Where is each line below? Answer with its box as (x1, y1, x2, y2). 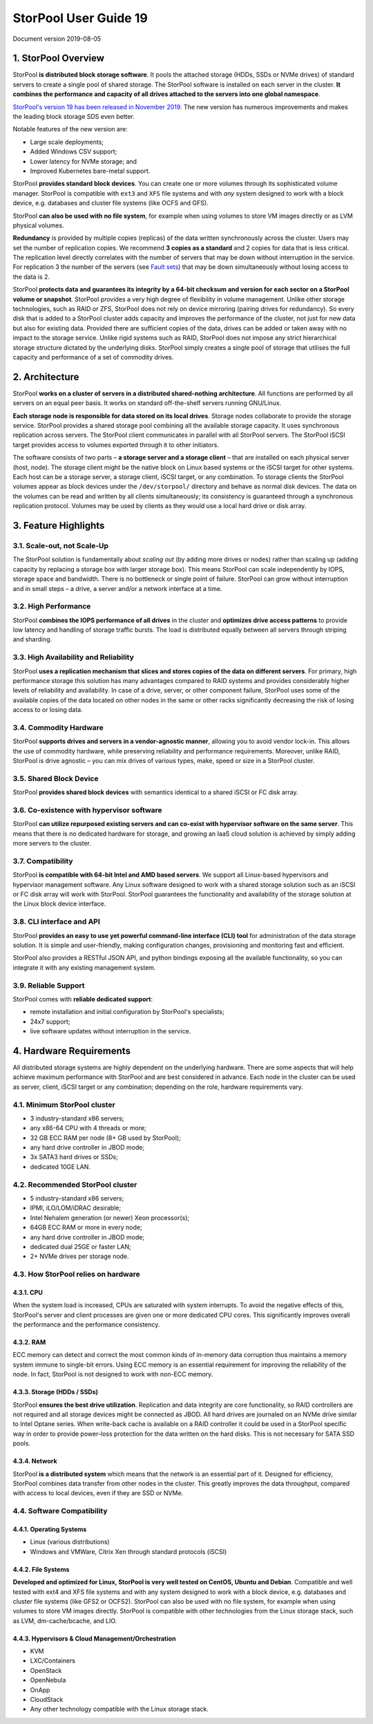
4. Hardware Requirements (12, 1044, 131, 1057)
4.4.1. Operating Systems (12, 1525, 87, 1533)
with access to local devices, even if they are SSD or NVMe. (12, 1489, 184, 1497)
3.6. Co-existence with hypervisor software (12, 805, 162, 815)
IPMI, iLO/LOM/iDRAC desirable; (30, 1203, 121, 1212)
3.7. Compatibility (12, 856, 73, 865)
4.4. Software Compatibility (12, 1506, 108, 1516)
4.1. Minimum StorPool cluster (12, 1100, 115, 1109)
